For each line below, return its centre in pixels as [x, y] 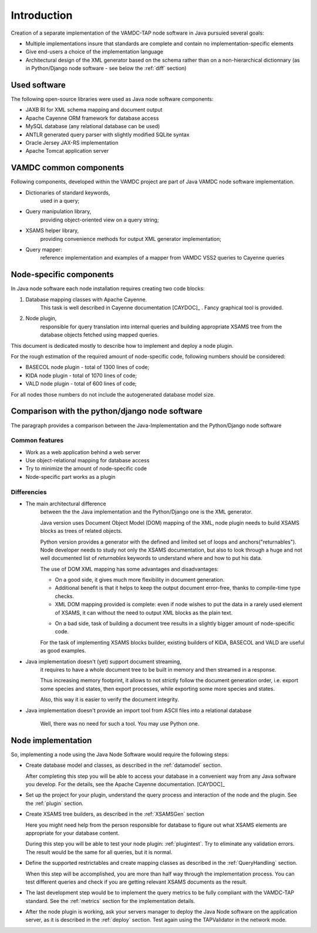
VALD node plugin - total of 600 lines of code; [81, 384]
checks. [65, 596]
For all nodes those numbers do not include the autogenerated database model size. [113, 394]
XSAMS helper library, [52, 231]
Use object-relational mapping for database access [87, 461]
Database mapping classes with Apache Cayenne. [86, 299]
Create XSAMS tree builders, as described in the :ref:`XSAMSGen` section [115, 814]
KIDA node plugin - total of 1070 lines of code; [81, 375]
